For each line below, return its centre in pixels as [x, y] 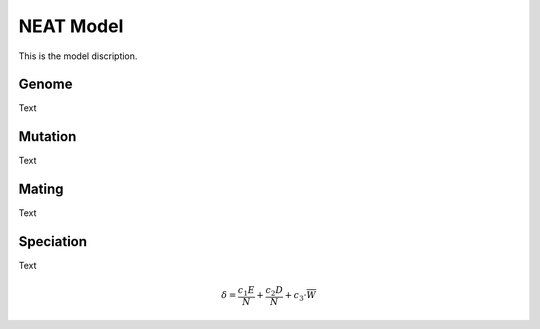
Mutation [47, 136]
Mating [41, 189]
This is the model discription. [78, 56]
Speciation [53, 241]
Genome [45, 84]
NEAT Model [71, 26]
